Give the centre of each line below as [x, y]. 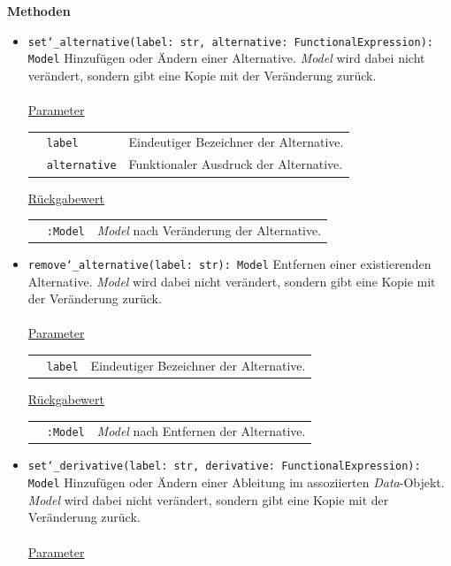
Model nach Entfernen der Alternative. [201, 431]
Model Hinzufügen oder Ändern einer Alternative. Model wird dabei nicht [226, 58]
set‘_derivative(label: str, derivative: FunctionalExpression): [224, 467]
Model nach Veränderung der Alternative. [209, 229]
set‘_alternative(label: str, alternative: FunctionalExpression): [230, 42]
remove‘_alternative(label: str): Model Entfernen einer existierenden [229, 264]
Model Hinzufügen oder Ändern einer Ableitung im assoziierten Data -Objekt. [236, 482]
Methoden [39, 11]
